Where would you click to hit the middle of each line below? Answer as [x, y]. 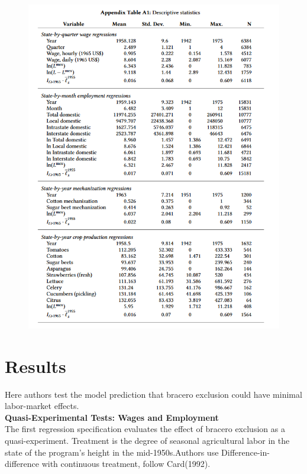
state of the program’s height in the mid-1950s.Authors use [112, 452]
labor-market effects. [42, 406]
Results [35, 366]
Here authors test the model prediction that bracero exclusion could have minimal [153, 394]
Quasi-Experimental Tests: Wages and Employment [112, 417]
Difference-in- [245, 452]
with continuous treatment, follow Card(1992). [126, 464]
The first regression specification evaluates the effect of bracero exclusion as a [145, 429]
